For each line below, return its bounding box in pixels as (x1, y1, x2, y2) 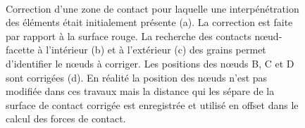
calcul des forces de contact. (6, 111, 126, 126)
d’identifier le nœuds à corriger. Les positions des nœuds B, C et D (6, 56, 294, 70)
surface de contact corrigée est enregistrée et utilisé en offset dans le (6, 97, 299, 112)
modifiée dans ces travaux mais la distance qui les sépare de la (6, 84, 275, 98)
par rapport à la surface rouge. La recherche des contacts (6, 28, 251, 43)
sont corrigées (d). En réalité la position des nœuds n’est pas (6, 70, 268, 84)
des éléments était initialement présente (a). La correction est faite (6, 15, 293, 30)
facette (6, 42, 35, 57)
